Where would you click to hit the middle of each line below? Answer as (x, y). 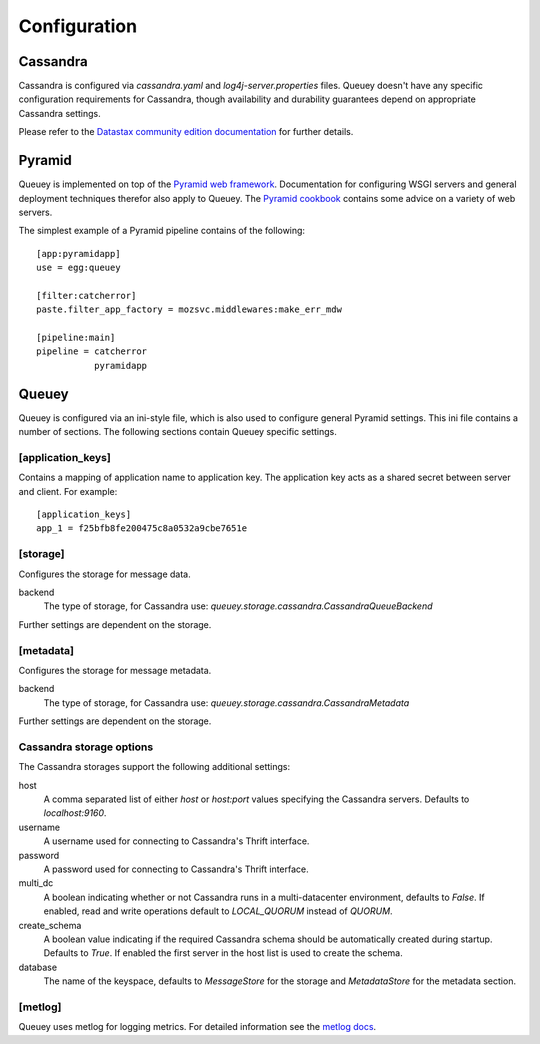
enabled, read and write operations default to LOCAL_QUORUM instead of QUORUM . (218, 911)
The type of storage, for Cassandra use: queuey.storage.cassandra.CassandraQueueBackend (238, 606)
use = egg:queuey (78, 268)
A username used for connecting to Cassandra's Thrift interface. (176, 841)
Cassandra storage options (86, 747)
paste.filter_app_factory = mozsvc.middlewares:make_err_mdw (189, 309)
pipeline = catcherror (92, 351)
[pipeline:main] (76, 338)
